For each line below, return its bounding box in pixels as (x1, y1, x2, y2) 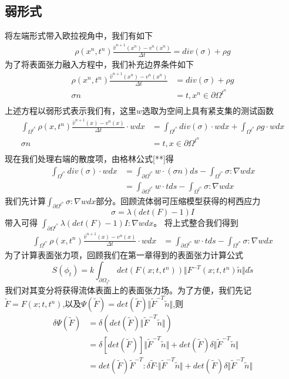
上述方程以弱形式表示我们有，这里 (5, 104, 136, 117)
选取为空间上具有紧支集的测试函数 (142, 104, 274, 117)
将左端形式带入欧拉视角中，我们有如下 (5, 29, 153, 42)
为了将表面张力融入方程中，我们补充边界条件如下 (5, 58, 194, 70)
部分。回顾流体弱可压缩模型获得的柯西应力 (96, 194, 261, 207)
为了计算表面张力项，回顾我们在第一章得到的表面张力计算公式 (5, 249, 243, 261)
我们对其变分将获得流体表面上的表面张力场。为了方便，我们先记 (5, 283, 251, 296)
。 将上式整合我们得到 (153, 216, 238, 229)
